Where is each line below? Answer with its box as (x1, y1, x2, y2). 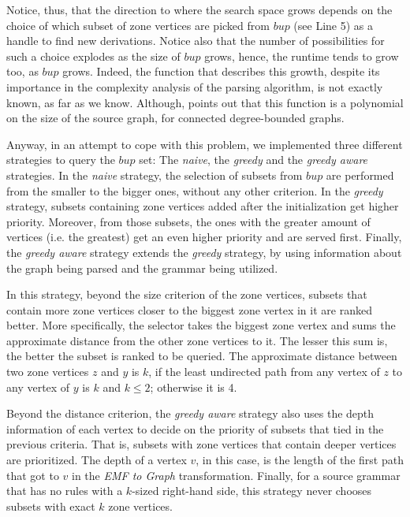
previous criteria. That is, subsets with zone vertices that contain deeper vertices (6, 436, 397, 452)
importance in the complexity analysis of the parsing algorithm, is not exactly (6, 78, 383, 95)
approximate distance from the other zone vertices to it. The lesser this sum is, (6, 332, 388, 348)
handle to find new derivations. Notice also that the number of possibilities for (6, 32, 385, 49)
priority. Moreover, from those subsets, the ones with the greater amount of (6, 213, 371, 229)
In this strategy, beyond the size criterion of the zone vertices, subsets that (6, 286, 367, 303)
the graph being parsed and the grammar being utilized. (6, 259, 278, 276)
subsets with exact (6, 497, 95, 514)
